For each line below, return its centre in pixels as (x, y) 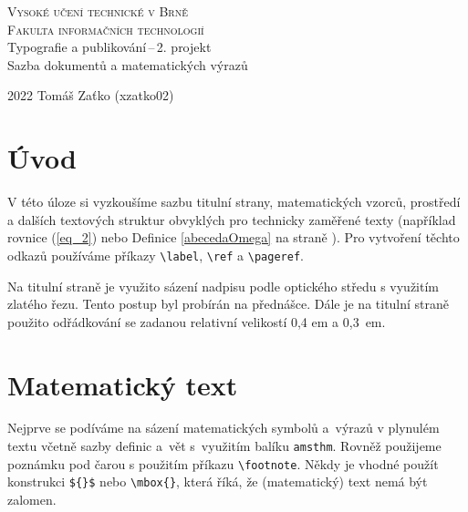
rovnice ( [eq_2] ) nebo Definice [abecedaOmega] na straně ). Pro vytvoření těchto (234, 237)
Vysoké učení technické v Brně (98, 11)
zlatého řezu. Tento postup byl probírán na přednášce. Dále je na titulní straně (229, 304)
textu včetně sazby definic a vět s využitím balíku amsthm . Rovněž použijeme (224, 446)
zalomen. (32, 499)
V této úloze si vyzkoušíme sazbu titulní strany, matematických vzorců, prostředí (234, 202)
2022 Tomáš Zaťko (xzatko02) (91, 95)
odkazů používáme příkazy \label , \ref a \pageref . (156, 255)
